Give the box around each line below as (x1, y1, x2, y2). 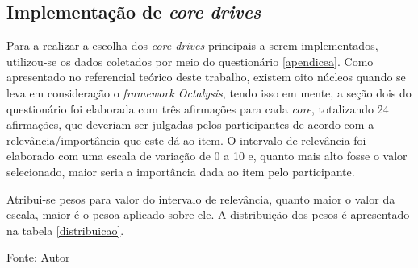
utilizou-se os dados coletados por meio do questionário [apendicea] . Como (6, 52, 374, 69)
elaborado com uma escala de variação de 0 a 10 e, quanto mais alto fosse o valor (6, 147, 408, 164)
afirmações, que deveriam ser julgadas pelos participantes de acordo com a (6, 116, 374, 133)
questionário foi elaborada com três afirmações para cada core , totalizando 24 (6, 100, 389, 117)
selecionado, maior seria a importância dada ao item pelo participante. (6, 163, 355, 179)
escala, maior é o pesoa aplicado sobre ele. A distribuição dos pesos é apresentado (6, 206, 410, 223)
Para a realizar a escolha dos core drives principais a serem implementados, (6, 37, 378, 54)
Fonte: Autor (6, 249, 70, 266)
